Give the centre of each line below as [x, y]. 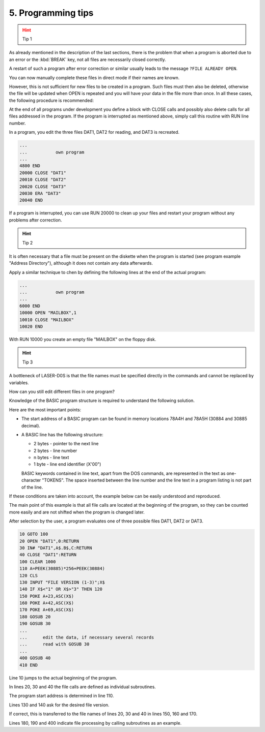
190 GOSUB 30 [35, 624]
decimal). [31, 426]
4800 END [30, 166]
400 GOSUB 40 [35, 658]
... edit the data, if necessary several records [87, 638]
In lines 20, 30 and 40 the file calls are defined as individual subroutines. [82, 687]
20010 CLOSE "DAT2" [43, 180]
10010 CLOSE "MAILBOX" [47, 320]
